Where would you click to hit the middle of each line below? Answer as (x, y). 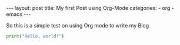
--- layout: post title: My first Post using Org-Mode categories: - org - (90, 8)
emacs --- (19, 14)
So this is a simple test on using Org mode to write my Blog (78, 25)
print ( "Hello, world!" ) (35, 36)
